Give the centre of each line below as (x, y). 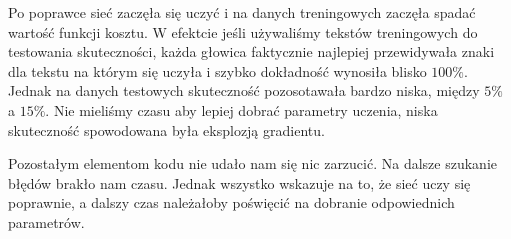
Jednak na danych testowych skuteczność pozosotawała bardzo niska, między (244, 90)
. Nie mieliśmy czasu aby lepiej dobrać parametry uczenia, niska (241, 109)
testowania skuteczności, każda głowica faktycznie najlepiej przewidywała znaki (251, 51)
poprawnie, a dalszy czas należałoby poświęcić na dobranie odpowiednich (231, 202)
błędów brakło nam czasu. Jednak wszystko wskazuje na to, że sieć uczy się (239, 182)
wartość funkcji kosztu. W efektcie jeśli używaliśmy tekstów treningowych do (243, 31)
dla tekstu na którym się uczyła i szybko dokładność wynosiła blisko (217, 70)
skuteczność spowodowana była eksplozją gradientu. (166, 129)
